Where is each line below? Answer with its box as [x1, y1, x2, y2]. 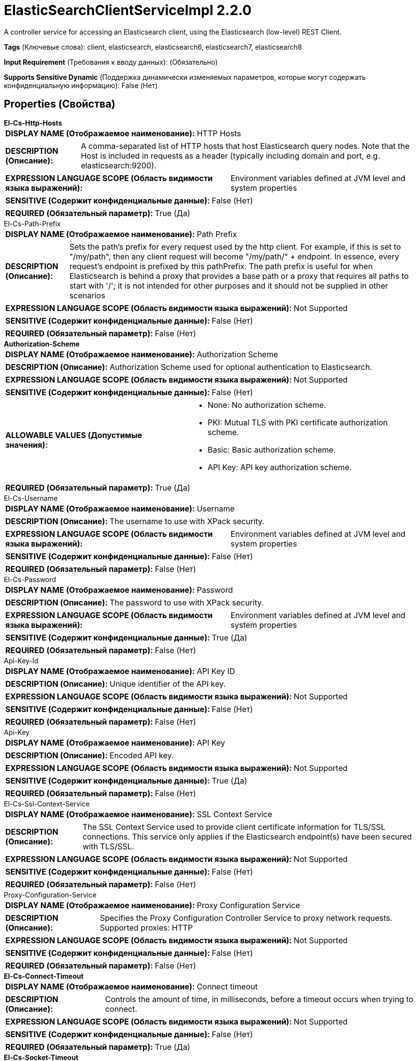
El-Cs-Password [4, 575, 56, 584]
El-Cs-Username [4, 494, 58, 502]
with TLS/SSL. [82, 841, 134, 851]
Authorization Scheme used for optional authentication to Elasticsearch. [109, 362, 372, 372]
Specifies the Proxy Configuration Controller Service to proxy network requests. [100, 913, 393, 923]
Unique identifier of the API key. [109, 678, 226, 689]
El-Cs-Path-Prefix [4, 219, 61, 228]
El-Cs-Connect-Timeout [4, 971, 84, 980]
